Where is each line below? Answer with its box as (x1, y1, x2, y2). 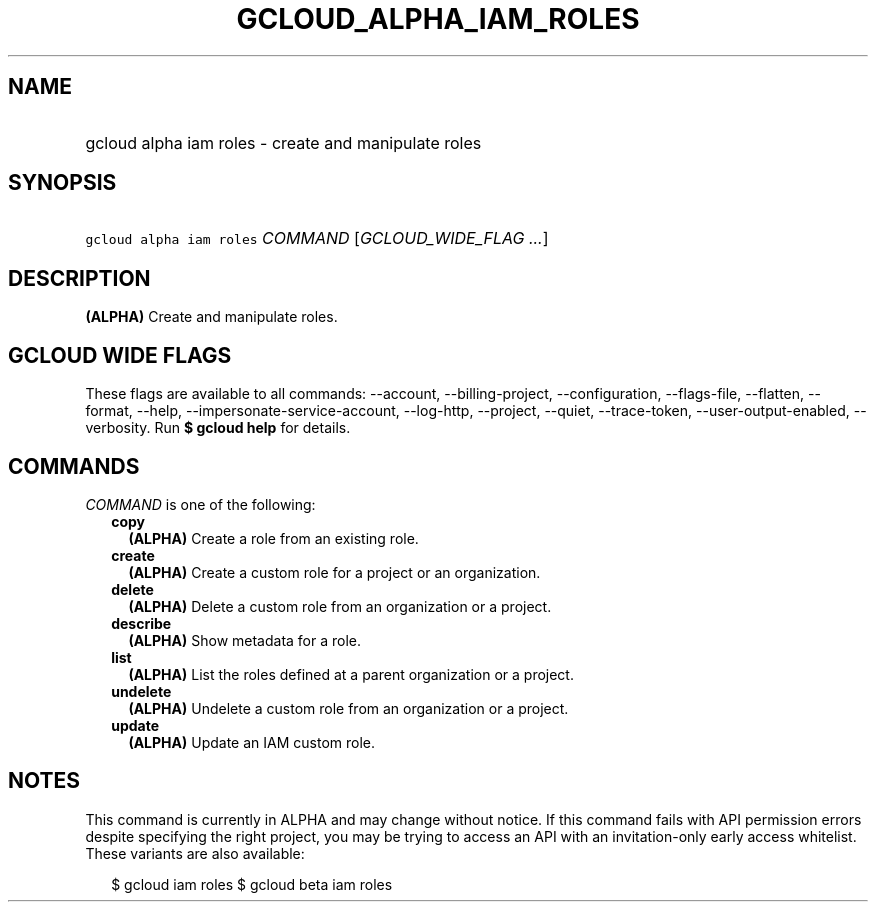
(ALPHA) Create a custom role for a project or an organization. (128, 563, 541, 581)
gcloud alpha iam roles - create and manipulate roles (85, 132, 482, 153)
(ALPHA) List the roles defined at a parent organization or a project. (128, 665, 574, 683)
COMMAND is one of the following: (85, 495, 316, 513)
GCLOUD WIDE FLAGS (8, 342, 232, 368)
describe (111, 614, 172, 632)
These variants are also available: (85, 844, 305, 862)
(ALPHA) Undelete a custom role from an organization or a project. (128, 699, 569, 717)
